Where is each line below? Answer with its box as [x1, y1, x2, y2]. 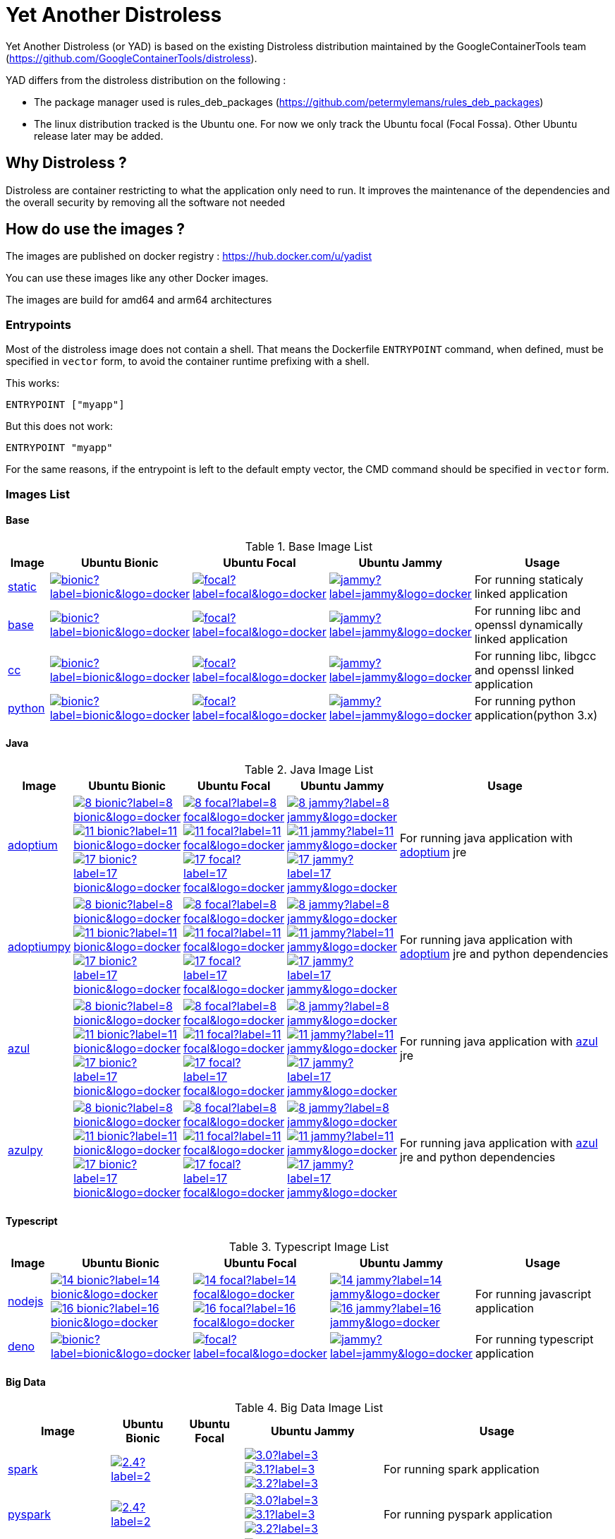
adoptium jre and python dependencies [400, 947, 609, 961]
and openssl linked [474, 662, 574, 677]
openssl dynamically [474, 617, 583, 632]
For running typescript [475, 1332, 594, 1347]
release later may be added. [34, 129, 164, 142]
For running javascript [475, 1287, 592, 1302]
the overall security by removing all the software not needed [6, 196, 286, 208]
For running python [474, 693, 576, 708]
